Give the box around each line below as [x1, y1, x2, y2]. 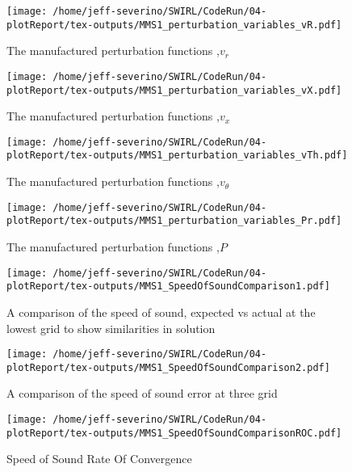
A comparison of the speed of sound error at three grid [6, 385, 278, 402]
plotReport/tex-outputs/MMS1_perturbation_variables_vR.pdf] [6, 19, 342, 31]
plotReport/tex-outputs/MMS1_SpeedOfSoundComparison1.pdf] [6, 280, 330, 293]
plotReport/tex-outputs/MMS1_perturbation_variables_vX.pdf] [6, 84, 342, 96]
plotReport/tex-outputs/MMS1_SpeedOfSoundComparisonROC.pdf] [6, 427, 342, 439]
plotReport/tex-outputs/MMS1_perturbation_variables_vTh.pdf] [6, 150, 348, 162]
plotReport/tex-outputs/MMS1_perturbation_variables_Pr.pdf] [6, 215, 342, 227]
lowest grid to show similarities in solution [6, 319, 216, 336]
